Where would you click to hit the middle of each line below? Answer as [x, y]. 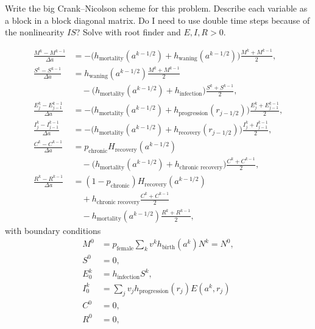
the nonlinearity [35, 32]
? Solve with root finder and [128, 32]
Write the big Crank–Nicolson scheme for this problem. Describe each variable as [156, 8]
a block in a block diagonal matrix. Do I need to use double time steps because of [157, 20]
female [125, 249]
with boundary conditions [53, 230]
